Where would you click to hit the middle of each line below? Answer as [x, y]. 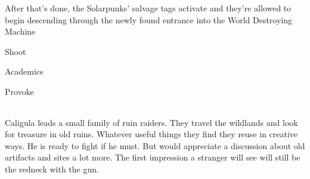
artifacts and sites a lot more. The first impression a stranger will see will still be [153, 157]
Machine [20, 31]
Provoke [19, 91]
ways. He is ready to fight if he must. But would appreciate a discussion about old [155, 145]
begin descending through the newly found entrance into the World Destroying [149, 19]
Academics [24, 71]
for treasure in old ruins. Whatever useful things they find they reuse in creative [151, 134]
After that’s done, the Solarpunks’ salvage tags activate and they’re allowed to [148, 8]
